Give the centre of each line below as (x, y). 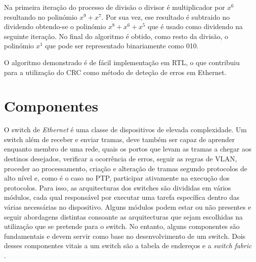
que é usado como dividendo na (195, 26)
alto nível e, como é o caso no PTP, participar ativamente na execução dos (117, 178)
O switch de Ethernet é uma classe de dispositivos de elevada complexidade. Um (126, 130)
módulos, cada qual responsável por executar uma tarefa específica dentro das (122, 197)
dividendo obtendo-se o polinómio (55, 26)
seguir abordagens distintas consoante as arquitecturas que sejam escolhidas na (124, 216)
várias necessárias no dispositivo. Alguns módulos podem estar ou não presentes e (128, 207)
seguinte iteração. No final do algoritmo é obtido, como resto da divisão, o (116, 36)
